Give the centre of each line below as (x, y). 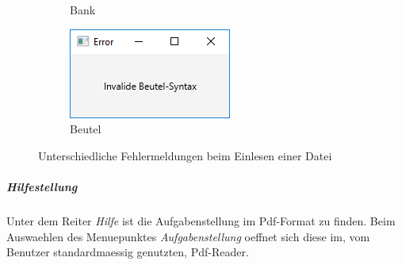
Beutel (86, 129)
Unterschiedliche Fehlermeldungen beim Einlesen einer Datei (185, 155)
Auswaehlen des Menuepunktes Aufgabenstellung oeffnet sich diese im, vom (188, 236)
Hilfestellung (42, 186)
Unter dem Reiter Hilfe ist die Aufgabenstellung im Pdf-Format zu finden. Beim (201, 220)
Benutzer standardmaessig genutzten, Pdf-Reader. (128, 252)
